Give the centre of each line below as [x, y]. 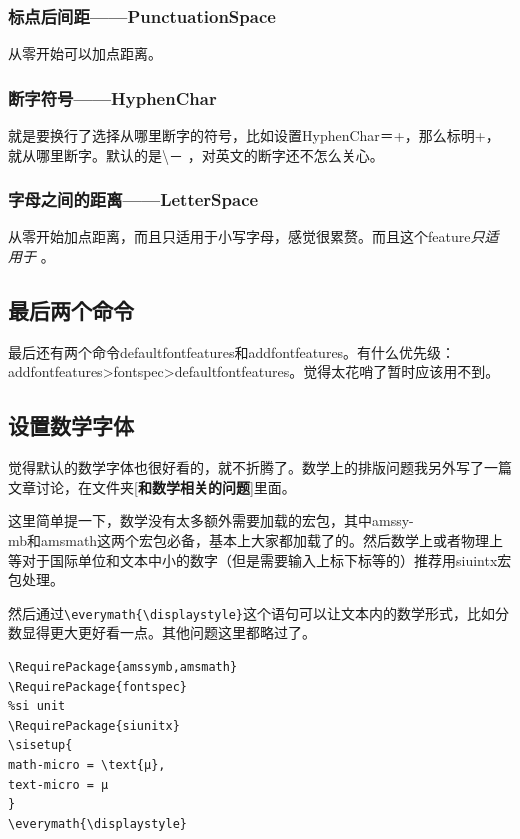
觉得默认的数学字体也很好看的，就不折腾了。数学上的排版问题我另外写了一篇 [260, 467]
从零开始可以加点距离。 [85, 53]
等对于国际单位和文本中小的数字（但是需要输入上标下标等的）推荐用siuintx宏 [260, 559]
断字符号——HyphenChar [112, 97]
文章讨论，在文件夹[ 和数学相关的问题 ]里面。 [152, 486]
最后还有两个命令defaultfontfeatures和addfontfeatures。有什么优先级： [232, 351]
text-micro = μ [58, 784]
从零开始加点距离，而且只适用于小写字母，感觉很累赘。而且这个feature [239, 236]
